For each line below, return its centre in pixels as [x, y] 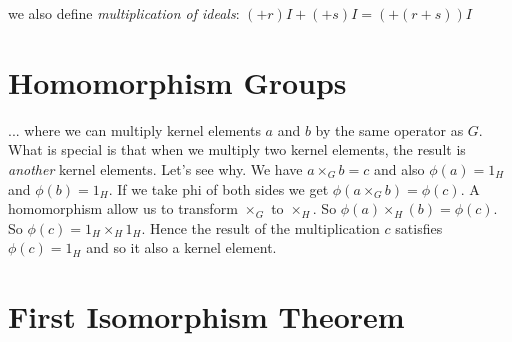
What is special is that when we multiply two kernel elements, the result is [237, 149]
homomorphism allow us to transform [123, 208]
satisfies [419, 227]
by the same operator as [389, 129]
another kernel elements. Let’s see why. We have [155, 168]
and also [399, 168]
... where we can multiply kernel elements [134, 129]
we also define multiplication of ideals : [124, 13]
